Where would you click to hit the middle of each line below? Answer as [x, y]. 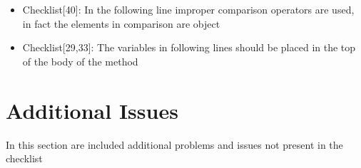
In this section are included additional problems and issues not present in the [174, 144]
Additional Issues [92, 110]
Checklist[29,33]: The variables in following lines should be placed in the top [189, 47]
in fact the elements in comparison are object [121, 23]
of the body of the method [80, 61]
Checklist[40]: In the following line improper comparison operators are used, [188, 9]
